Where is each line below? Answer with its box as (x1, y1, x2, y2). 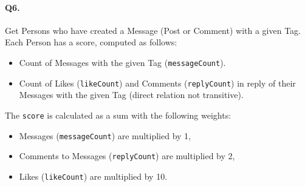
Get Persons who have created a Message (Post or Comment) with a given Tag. (5, 24, 301, 36)
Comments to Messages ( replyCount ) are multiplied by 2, (19, 149, 235, 162)
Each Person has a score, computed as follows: (5, 36, 177, 48)
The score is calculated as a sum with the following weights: (5, 108, 231, 121)
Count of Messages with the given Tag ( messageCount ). (19, 56, 226, 68)
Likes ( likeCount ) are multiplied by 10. (19, 169, 168, 182)
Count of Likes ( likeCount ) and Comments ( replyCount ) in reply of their (19, 76, 296, 89)
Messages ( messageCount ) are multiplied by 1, (19, 129, 191, 142)
